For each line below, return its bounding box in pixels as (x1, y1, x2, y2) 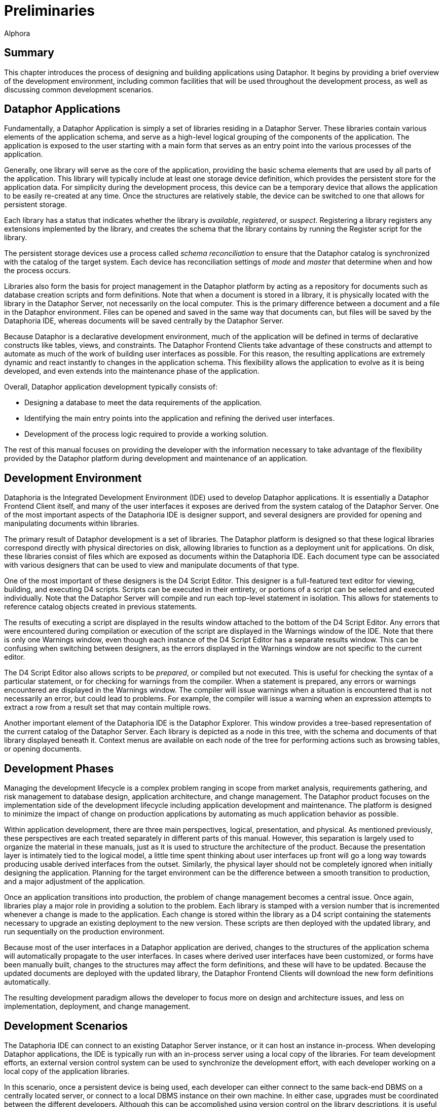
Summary (4, 46, 54, 59)
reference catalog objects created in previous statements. (4, 602, 197, 611)
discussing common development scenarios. (4, 85, 154, 94)
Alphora (4, 28, 30, 38)
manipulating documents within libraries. (4, 519, 139, 528)
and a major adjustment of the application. (4, 877, 145, 886)
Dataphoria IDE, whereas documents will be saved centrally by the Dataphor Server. (4, 316, 284, 325)
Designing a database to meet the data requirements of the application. (24, 398, 262, 407)
